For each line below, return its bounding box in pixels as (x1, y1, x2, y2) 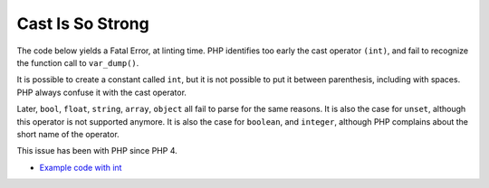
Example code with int (39, 162, 122, 173)
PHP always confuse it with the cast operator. (16, 87, 187, 98)
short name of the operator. (16, 128, 120, 139)
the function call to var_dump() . (16, 57, 139, 68)
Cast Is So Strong (16, 14, 149, 33)
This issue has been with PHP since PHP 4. (16, 146, 178, 156)
